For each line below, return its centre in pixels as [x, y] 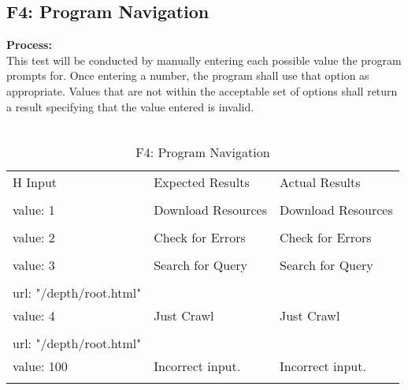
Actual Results [320, 182]
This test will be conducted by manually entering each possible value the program [204, 60]
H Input [35, 182]
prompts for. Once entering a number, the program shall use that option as [188, 75]
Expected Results [202, 182]
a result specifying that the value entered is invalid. [130, 106]
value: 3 [34, 264]
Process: [29, 45]
